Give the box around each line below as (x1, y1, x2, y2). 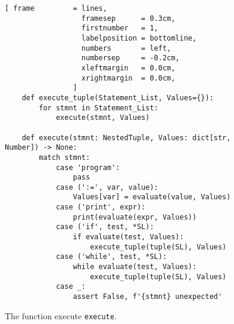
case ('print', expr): (55, 203, 146, 212)
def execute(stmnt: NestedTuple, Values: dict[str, (21, 133, 231, 142)
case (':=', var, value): (55, 183, 158, 192)
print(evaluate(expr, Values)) (73, 212, 197, 221)
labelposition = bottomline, (81, 33, 197, 42)
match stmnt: (39, 153, 91, 162)
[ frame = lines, (5, 4, 107, 13)
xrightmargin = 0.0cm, (81, 73, 176, 82)
